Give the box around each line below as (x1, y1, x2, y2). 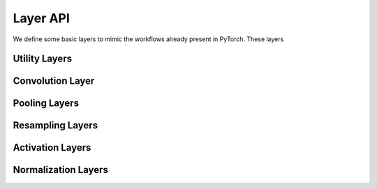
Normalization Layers (13, 164, 108, 176)
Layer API (13, 10, 70, 26)
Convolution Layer (13, 75, 95, 87)
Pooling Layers (13, 98, 80, 109)
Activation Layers (13, 142, 91, 153)
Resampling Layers (13, 119, 98, 132)
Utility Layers (13, 53, 73, 65)
